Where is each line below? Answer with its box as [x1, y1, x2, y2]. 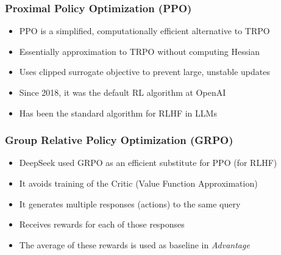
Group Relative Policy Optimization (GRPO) [5, 132, 233, 148]
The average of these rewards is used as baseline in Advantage [19, 238, 250, 251]
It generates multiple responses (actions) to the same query [19, 197, 241, 210]
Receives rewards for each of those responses [19, 218, 185, 231]
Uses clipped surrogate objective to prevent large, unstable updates [19, 65, 271, 78]
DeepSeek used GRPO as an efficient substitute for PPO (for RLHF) [19, 156, 277, 169]
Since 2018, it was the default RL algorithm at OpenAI [19, 86, 226, 98]
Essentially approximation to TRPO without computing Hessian [19, 45, 260, 57]
